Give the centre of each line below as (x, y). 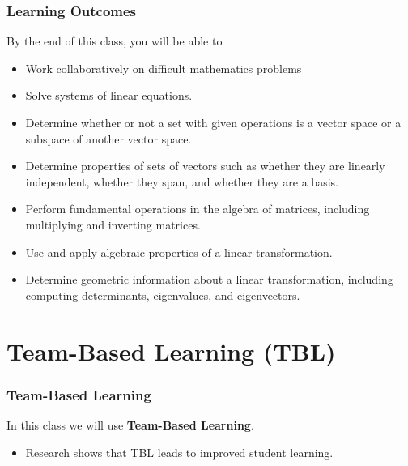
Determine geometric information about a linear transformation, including (209, 279)
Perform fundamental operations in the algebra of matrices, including (198, 209)
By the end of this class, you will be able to (115, 41)
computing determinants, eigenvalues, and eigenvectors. (163, 295)
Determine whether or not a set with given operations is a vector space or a (213, 122)
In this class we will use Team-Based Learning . (130, 424)
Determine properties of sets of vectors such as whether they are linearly (205, 166)
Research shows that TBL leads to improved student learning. (179, 452)
